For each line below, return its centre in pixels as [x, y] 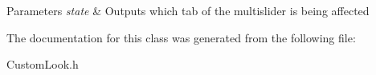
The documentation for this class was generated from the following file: [181, 37]
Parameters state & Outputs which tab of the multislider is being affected [188, 10]
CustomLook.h [43, 64]
